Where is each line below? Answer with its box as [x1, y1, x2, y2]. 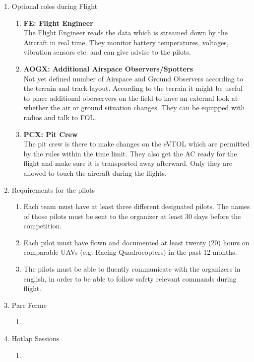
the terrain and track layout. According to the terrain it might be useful [23, 83, 243, 93]
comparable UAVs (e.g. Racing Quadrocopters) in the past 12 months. [23, 247, 237, 257]
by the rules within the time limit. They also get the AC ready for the [23, 148, 237, 158]
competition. [23, 220, 62, 231]
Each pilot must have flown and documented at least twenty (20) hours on [23, 237, 250, 247]
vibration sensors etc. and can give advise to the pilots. [23, 47, 191, 57]
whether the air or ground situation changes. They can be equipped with [23, 102, 245, 113]
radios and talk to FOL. [23, 112, 96, 122]
